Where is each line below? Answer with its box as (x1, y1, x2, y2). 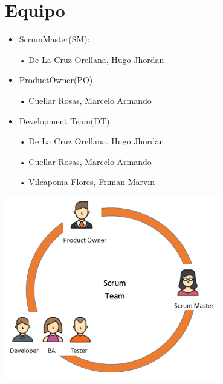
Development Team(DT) (19, 114, 110, 127)
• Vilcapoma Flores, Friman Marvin (19, 175, 155, 188)
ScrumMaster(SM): (19, 33, 90, 45)
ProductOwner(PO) (19, 73, 93, 86)
